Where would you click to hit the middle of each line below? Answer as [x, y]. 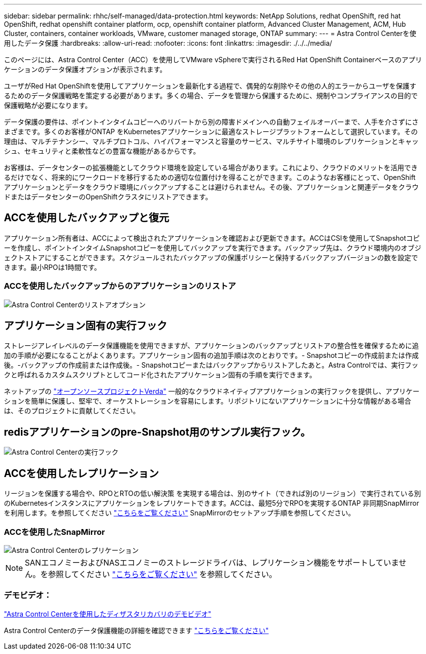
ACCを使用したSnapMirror [54, 532]
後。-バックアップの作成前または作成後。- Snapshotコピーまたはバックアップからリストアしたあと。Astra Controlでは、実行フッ [211, 365]
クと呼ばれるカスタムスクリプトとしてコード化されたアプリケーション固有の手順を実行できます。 [160, 375]
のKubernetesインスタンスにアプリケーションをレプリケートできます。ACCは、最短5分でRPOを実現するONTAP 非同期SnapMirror [212, 503]
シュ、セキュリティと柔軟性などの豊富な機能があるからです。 [102, 151]
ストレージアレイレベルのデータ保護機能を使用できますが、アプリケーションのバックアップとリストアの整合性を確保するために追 [212, 346]
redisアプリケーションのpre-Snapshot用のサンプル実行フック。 [157, 432]
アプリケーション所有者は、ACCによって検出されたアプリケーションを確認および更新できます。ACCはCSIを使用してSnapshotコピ [212, 238]
